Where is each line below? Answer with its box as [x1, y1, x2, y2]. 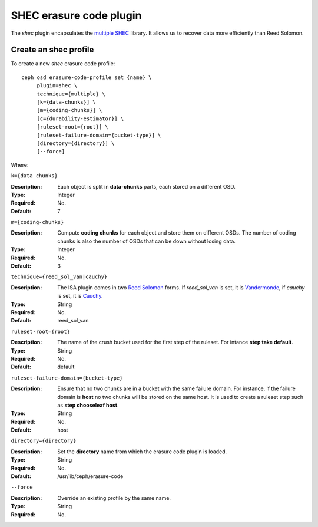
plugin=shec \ [37, 83, 78, 89]
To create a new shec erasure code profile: [11, 60, 115, 67]
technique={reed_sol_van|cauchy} [11, 274, 108, 280]
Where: [11, 161, 29, 168]
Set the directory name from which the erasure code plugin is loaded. [57, 448, 227, 455]
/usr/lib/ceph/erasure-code [57, 473, 124, 480]
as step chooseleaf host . [57, 401, 119, 409]
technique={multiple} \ [37, 90, 105, 97]
